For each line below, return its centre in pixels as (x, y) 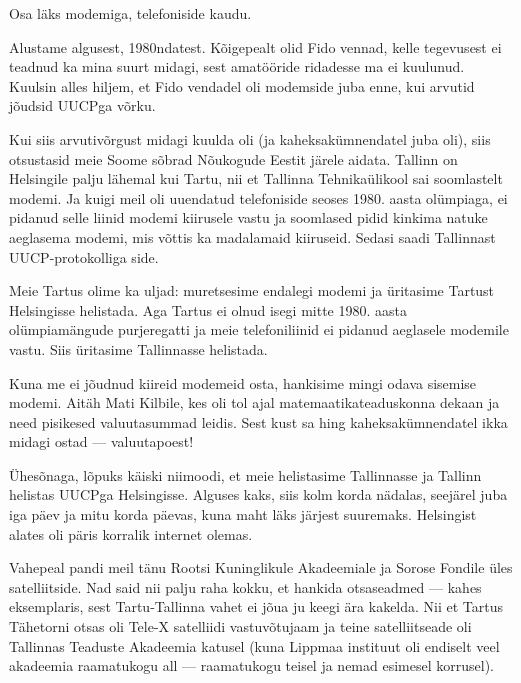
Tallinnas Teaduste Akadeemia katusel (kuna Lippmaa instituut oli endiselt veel (254, 645)
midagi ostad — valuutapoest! (101, 441)
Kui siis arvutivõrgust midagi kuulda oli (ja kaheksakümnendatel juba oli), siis (250, 138)
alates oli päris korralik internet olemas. (131, 533)
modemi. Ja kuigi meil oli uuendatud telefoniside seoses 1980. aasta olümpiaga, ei (258, 197)
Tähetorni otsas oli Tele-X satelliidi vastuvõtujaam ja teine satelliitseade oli (240, 626)
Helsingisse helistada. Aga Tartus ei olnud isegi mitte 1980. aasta (208, 309)
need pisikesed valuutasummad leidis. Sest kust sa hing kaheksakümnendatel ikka (258, 421)
